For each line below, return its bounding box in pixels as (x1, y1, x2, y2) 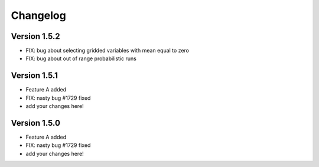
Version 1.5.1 (11, 71, 58, 81)
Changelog (11, 9, 66, 22)
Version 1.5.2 (11, 31, 60, 41)
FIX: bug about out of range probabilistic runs (25, 55, 137, 62)
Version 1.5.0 (11, 118, 60, 128)
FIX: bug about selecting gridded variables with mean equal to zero (25, 47, 189, 54)
